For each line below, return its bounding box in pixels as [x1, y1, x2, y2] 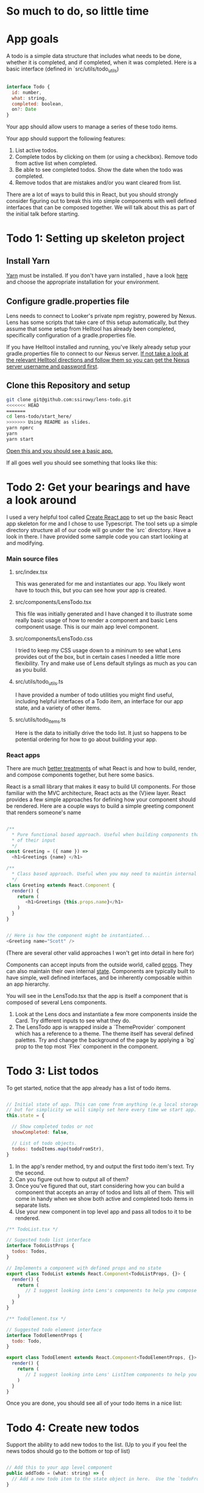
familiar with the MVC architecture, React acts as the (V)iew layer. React [6, 789, 186, 796]
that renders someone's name [6, 809, 81, 816]
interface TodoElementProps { [6, 1332, 83, 1338]
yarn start [6, 436, 34, 442]
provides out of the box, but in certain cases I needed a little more [15, 653, 180, 661]
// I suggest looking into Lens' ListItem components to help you [25, 1371, 197, 1377]
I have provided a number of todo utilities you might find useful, [15, 691, 174, 698]
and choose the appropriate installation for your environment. [6, 278, 160, 286]
